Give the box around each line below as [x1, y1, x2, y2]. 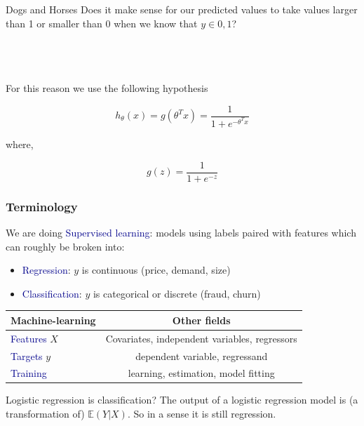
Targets [11, 348, 43, 363]
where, [6, 137, 34, 152]
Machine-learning [11, 312, 96, 327]
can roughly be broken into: [6, 239, 125, 253]
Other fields [172, 312, 231, 327]
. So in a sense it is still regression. [127, 406, 276, 421]
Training [11, 366, 47, 380]
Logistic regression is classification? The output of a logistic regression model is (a [6, 392, 358, 407]
